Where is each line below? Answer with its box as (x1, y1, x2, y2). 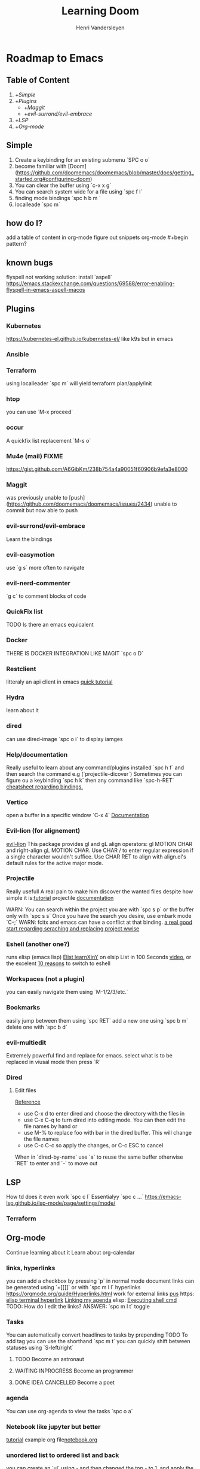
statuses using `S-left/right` (6, 1344, 74, 1352)
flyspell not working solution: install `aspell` (6, 274, 112, 281)
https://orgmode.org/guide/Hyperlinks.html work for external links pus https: (6, 1290, 195, 1298)
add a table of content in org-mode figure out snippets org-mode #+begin (6, 234, 189, 241)
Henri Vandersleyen (76, 24, 125, 31)
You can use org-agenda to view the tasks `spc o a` (6, 1407, 133, 1414)
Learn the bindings (6, 535, 53, 543)
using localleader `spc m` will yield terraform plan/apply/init (6, 380, 152, 387)
